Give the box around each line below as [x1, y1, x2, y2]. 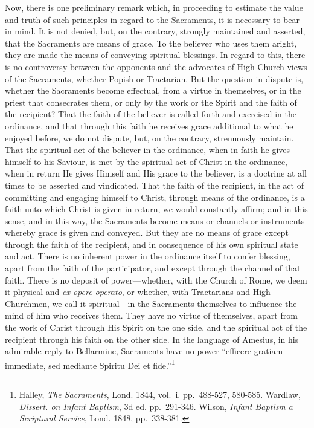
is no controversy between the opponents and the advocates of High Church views [5, 60, 307, 73]
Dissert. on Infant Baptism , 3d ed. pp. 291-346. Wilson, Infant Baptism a [19, 400, 293, 412]
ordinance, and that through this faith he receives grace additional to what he [5, 119, 293, 132]
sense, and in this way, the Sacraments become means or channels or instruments [5, 214, 305, 227]
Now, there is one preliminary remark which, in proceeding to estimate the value [5, 1, 303, 13]
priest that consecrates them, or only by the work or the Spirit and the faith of [5, 96, 297, 108]
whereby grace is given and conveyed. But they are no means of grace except [5, 226, 289, 239]
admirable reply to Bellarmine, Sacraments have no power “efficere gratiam [5, 345, 283, 357]
